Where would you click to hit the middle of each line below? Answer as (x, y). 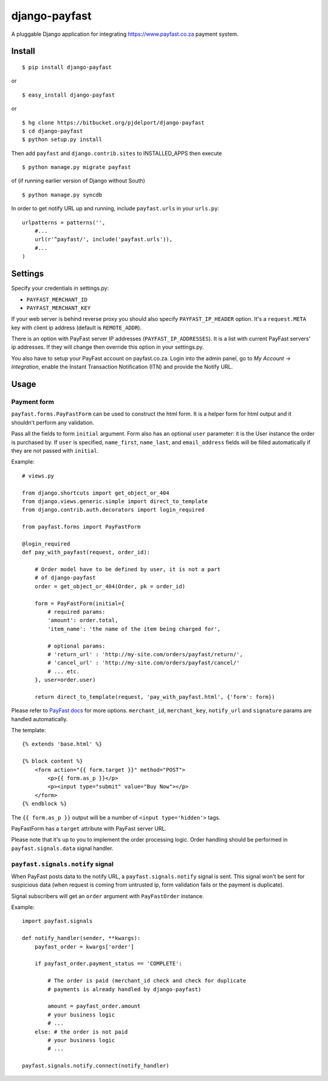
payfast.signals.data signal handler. (62, 848)
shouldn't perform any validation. (53, 422)
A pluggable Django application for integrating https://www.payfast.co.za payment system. (125, 34)
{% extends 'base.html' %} (62, 744)
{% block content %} (53, 761)
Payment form (33, 402)
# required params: (77, 612)
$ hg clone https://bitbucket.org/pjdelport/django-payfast (113, 122)
